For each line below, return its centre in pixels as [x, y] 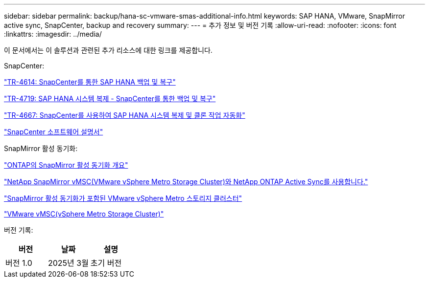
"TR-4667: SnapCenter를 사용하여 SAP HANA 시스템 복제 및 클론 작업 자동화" [125, 115]
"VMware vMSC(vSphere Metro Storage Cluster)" [84, 214]
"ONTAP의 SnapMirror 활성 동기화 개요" [66, 165]
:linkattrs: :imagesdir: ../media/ [53, 34]
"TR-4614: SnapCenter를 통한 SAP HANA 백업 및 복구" [90, 82]
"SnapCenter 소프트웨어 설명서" [54, 132]
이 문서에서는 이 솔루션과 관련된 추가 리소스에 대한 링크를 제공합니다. [108, 50]
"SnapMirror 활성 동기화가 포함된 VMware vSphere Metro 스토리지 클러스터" [123, 198]
